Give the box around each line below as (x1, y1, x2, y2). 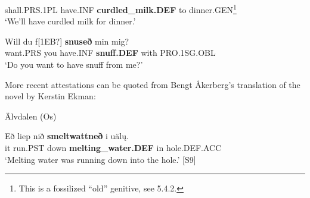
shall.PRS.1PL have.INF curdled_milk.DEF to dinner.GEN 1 (5, 2, 237, 15)
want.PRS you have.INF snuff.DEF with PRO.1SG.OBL (5, 46, 216, 59)
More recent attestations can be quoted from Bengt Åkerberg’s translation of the (5, 78, 300, 90)
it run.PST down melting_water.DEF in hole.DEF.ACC (5, 142, 222, 153)
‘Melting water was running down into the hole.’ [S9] (5, 153, 196, 165)
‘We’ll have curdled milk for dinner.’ (5, 15, 136, 27)
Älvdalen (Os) (5, 109, 57, 122)
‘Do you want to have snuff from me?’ (5, 58, 143, 71)
